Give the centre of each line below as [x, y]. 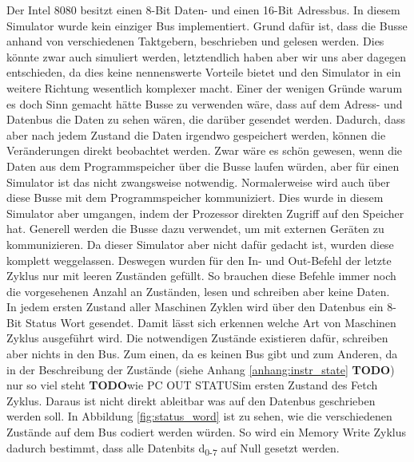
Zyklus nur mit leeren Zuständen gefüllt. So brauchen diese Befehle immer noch [201, 276]
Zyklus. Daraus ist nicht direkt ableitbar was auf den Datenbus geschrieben [191, 400]
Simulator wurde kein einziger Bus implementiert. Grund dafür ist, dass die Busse [207, 25]
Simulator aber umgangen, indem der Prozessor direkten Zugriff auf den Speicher [205, 213]
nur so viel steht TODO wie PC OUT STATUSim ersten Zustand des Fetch [192, 385]
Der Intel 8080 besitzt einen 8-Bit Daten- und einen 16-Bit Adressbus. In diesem [203, 10]
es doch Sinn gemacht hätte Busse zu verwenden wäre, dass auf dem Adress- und [205, 103]
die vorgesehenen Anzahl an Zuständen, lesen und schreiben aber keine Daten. [198, 291]
